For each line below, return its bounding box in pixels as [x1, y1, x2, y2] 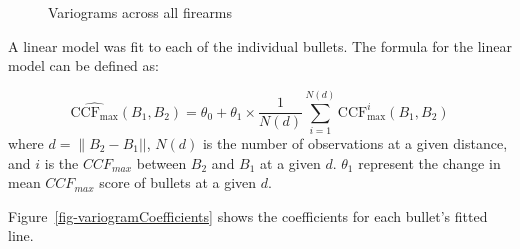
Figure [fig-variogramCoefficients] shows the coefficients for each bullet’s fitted [8, 205, 488, 226]
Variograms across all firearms [48, 2, 233, 22]
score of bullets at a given [99, 172, 257, 193]
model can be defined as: [8, 55, 159, 76]
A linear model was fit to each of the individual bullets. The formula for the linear [8, 35, 512, 56]
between [136, 152, 187, 173]
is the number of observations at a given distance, [202, 132, 508, 153]
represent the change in [358, 152, 501, 173]
